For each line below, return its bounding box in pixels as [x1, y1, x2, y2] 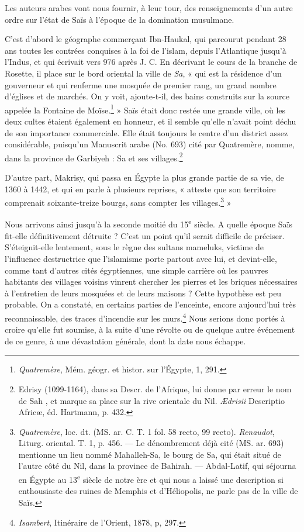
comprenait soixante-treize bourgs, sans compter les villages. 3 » [5, 195, 232, 208]
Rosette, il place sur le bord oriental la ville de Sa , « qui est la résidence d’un [5, 67, 282, 79]
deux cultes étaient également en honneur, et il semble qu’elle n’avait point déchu [5, 115, 296, 127]
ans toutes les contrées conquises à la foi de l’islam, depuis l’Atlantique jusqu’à [5, 44, 286, 56]
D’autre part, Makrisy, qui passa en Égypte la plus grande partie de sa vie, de [5, 171, 284, 184]
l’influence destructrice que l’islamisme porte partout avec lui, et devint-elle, [5, 252, 277, 264]
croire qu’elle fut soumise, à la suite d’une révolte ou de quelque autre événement [5, 323, 295, 336]
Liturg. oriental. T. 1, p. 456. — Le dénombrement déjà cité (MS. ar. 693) [18, 437, 284, 449]
